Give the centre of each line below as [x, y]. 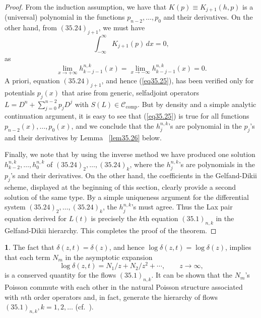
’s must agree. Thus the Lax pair [182, 207]
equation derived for [36, 218]
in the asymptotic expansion [109, 257]
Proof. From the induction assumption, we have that [86, 7]
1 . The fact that [29, 247]
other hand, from [31, 28]
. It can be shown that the [192, 275]
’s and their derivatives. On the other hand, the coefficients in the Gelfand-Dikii [134, 175]
